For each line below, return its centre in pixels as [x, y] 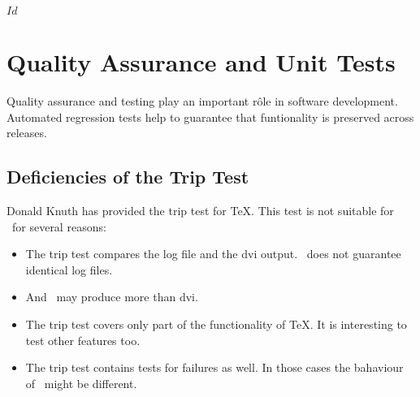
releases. [27, 133]
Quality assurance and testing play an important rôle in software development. [202, 101]
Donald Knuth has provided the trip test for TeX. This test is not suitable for [200, 211]
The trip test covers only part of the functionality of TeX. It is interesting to [216, 324]
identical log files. [69, 269]
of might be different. [81, 383]
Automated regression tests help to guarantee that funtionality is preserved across [210, 117]
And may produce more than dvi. [112, 297]
